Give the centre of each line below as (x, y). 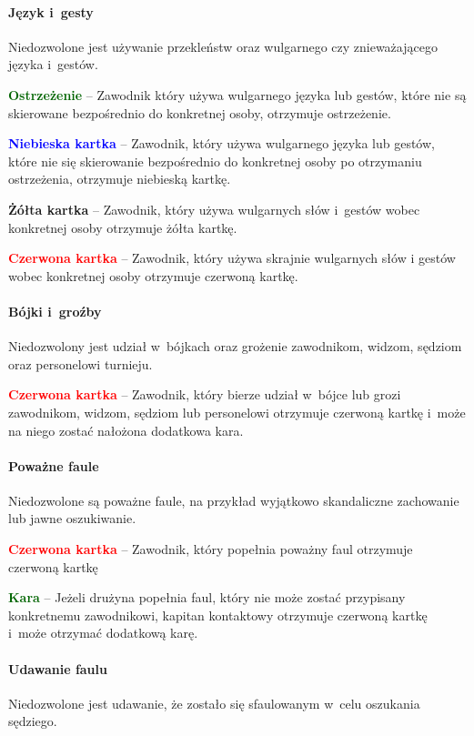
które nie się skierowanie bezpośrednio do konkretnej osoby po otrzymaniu (215, 161)
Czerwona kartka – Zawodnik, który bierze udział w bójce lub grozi (205, 394)
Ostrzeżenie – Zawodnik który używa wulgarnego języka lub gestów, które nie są (237, 94)
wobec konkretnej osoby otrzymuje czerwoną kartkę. (153, 275)
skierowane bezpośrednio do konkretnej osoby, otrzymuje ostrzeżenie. (200, 112)
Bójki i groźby (55, 311)
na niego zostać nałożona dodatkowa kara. (126, 430)
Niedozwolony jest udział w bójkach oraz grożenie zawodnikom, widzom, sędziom (235, 346)
